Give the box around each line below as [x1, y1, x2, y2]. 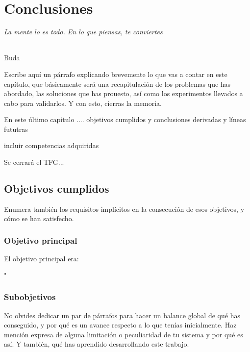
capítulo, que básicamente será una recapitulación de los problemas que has [4, 78, 231, 89]
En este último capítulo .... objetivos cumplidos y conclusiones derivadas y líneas [4, 114, 246, 125]
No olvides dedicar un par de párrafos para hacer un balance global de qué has [4, 310, 240, 320]
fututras [4, 124, 28, 134]
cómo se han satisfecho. [4, 213, 74, 224]
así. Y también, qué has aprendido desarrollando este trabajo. [4, 339, 189, 349]
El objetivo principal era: [4, 253, 79, 264]
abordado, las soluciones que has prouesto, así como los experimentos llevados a [4, 88, 243, 99]
